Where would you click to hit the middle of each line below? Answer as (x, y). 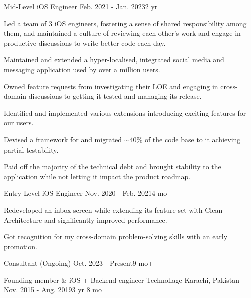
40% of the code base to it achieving (185, 139)
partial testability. (31, 149)
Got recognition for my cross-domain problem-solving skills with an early (116, 237)
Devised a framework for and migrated (63, 139)
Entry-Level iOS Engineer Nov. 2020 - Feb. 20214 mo (86, 193)
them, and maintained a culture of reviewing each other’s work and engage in (122, 33)
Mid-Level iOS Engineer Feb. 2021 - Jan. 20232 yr (81, 6)
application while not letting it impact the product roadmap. (97, 176)
